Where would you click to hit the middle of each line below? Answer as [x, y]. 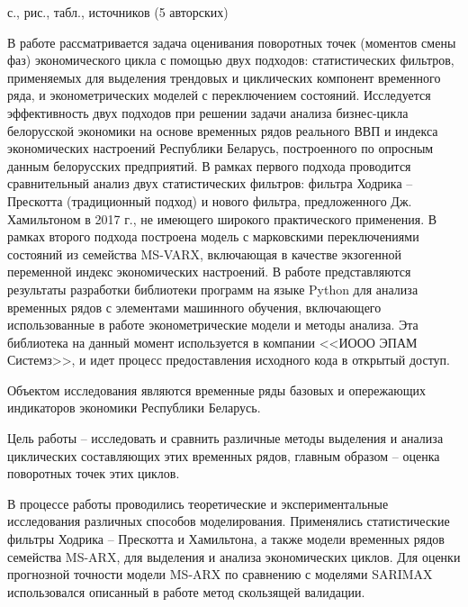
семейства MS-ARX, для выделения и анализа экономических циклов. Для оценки [234, 556]
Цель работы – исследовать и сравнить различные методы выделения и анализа [225, 438]
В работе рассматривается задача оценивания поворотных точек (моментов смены [232, 42]
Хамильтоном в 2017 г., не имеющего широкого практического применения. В [222, 218]
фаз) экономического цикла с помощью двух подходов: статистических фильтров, [231, 60]
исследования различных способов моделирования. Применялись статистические [229, 521]
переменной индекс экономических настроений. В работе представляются [209, 272]
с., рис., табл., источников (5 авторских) [118, 12]
